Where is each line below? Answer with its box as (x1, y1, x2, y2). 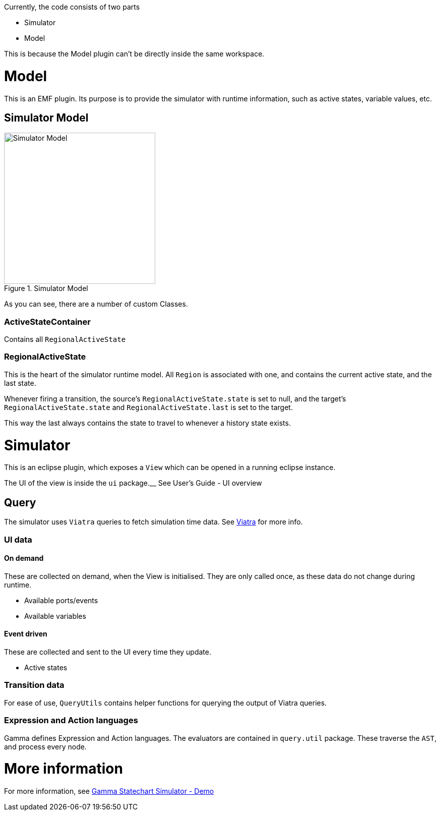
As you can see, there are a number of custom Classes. (4, 300, 188, 309)
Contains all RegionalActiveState (4, 335, 126, 344)
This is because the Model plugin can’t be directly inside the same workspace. (4, 49, 265, 58)
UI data (4, 534, 32, 545)
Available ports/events (24, 596, 98, 605)
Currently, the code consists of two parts (4, 3, 140, 11)
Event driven (4, 629, 47, 638)
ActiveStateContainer (4, 316, 91, 327)
